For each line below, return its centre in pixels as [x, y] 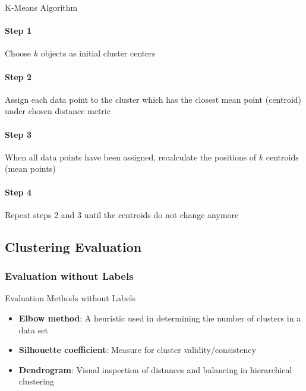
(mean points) [30, 168]
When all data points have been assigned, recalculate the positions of [131, 157]
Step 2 [18, 76]
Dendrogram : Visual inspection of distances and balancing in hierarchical [155, 369]
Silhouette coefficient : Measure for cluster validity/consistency [137, 350]
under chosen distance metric [58, 111]
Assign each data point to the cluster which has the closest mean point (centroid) [153, 99]
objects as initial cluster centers [98, 53]
